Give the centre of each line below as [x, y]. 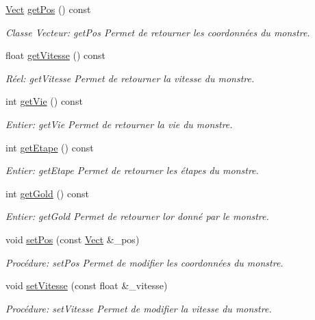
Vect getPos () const [48, 9]
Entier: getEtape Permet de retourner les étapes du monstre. [132, 170]
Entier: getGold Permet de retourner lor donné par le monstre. [137, 216]
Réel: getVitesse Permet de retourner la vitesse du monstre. [130, 78]
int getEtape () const [50, 147]
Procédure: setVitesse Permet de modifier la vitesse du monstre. [139, 308]
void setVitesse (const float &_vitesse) [87, 285]
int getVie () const [44, 101]
